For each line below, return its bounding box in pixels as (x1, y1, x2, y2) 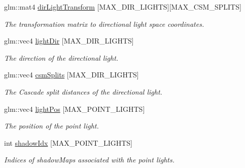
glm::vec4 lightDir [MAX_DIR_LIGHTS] (4, 35, 134, 46)
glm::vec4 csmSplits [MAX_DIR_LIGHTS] (4, 69, 139, 80)
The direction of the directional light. (4, 52, 119, 63)
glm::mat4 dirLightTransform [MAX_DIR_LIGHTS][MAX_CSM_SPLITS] (4, 2, 241, 12)
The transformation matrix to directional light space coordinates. (4, 18, 204, 29)
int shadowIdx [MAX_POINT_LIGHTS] (4, 137, 132, 148)
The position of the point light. (4, 120, 99, 131)
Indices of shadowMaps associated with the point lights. (4, 154, 175, 165)
